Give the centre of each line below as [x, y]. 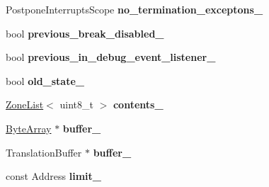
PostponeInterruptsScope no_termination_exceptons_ [134, 9]
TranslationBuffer [44, 152]
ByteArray [29, 128]
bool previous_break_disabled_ [85, 33]
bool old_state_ [45, 80]
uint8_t [76, 104]
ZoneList [25, 104]
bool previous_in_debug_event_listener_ [111, 57]
